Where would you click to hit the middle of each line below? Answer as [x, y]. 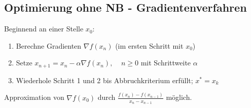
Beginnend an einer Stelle [44, 29]
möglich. [179, 97]
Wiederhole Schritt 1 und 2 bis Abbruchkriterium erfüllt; [104, 80]
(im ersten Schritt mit [149, 45]
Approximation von [34, 97]
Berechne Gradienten [49, 45]
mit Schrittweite [166, 63]
